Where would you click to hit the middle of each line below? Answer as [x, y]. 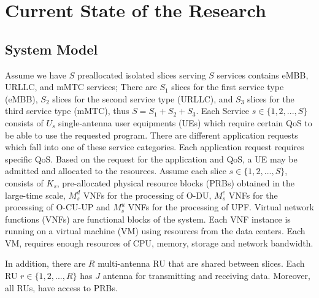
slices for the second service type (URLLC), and [143, 98]
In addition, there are [45, 263]
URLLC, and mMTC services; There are [81, 87]
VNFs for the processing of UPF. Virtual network [221, 207]
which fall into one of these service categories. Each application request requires [155, 147]
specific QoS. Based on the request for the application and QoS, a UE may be [151, 159]
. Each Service [223, 111]
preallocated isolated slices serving [141, 74]
